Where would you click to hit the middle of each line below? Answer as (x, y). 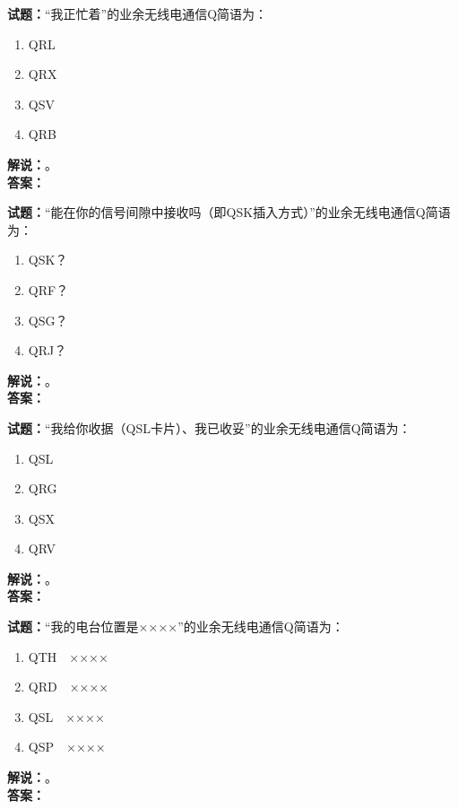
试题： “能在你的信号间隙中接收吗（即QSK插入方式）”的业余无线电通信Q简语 (229, 212)
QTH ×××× (68, 656)
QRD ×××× (69, 687)
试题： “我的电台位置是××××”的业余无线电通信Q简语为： (176, 626)
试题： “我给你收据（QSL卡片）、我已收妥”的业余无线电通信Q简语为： (209, 427)
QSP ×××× (67, 747)
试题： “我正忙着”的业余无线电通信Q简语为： (138, 13)
